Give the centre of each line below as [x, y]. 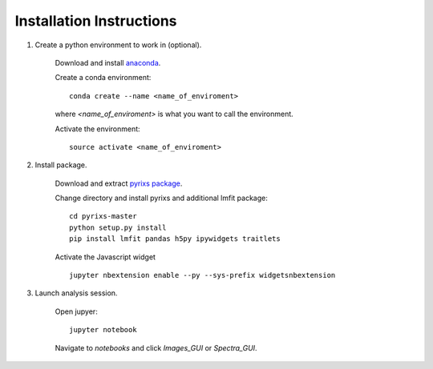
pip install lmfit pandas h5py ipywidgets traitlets [175, 239]
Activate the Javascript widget [105, 257]
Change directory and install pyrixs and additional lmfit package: [161, 198]
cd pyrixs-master [103, 217]
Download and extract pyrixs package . [119, 183]
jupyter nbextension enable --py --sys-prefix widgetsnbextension [202, 275]
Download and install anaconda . [108, 62]
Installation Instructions [96, 21]
